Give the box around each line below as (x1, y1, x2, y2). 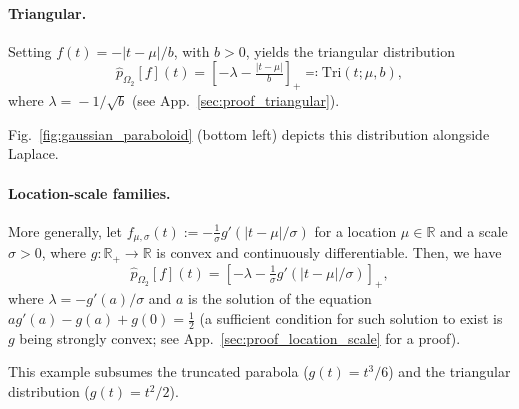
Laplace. (8, 143, 59, 164)
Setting (8, 40, 52, 61)
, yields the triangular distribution (245, 40, 455, 61)
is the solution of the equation (188, 288, 372, 309)
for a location (314, 220, 397, 241)
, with (173, 40, 210, 61)
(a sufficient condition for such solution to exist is (199, 308, 503, 329)
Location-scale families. (8, 182, 171, 203)
